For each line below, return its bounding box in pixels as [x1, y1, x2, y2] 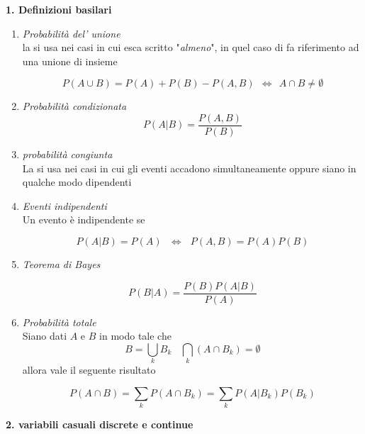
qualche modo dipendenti [22, 174, 132, 189]
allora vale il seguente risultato [22, 362, 156, 377]
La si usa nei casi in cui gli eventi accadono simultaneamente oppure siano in [22, 160, 356, 175]
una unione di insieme [22, 53, 118, 68]
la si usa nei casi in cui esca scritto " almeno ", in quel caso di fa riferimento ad [22, 40, 359, 55]
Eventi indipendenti [22, 198, 107, 213]
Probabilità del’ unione [22, 26, 120, 40]
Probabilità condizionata [22, 99, 127, 113]
